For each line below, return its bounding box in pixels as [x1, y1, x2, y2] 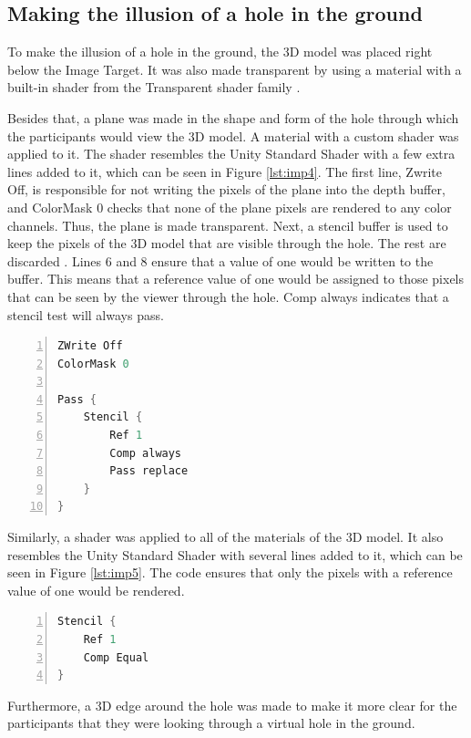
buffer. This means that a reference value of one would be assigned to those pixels [7, 269, 465, 288]
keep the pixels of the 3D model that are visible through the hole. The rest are [7, 234, 446, 253]
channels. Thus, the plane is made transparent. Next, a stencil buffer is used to [7, 215, 448, 234]
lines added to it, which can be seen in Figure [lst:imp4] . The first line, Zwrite [7, 161, 443, 181]
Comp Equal [83, 650, 149, 664]
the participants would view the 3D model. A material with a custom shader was [7, 126, 459, 145]
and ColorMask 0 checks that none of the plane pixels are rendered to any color [7, 197, 452, 216]
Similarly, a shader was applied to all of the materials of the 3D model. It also [7, 527, 444, 546]
